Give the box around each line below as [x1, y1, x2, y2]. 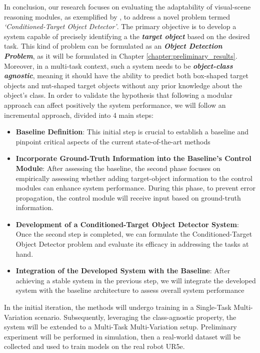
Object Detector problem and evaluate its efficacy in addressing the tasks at [15, 239, 249, 249]
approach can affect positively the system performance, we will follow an [4, 99, 226, 110]
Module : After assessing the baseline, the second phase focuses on [15, 162, 220, 173]
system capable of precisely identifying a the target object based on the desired [4, 31, 250, 41]
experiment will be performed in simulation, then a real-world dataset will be [4, 331, 240, 341]
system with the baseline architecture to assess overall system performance [15, 285, 244, 295]
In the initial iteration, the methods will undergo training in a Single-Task [4, 302, 231, 312]
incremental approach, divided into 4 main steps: [4, 109, 153, 120]
